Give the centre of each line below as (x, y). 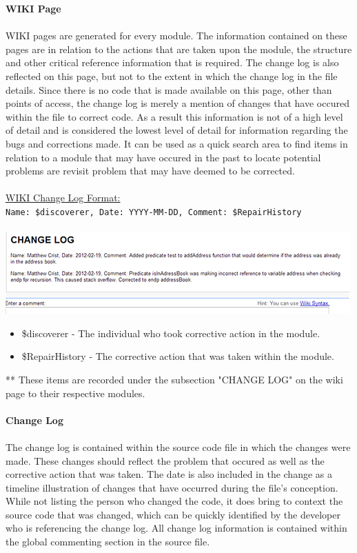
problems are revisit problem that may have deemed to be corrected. (150, 171)
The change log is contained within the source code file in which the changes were (178, 446)
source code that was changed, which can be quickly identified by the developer (173, 514)
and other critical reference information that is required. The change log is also (172, 62)
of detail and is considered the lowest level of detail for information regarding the (177, 130)
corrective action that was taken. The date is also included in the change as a (169, 474)
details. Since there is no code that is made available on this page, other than (169, 89)
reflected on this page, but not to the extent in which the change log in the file (172, 76)
